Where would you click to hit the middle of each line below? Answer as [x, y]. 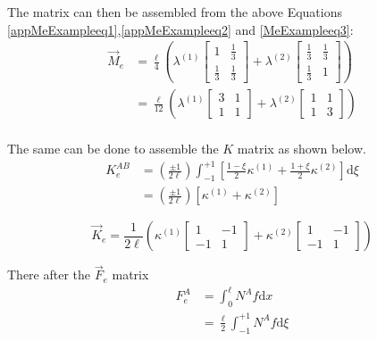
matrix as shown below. [302, 149]
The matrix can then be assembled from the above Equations [175, 12]
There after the [49, 274]
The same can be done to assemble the [113, 149]
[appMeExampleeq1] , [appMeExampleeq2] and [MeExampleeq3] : [180, 29]
